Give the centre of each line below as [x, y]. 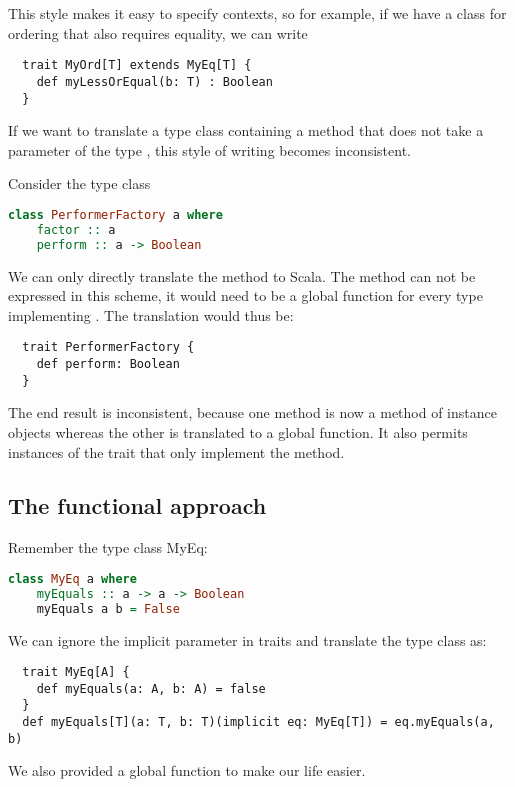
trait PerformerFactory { [108, 347]
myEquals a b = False [108, 608]
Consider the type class [79, 183]
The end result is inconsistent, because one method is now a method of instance [252, 412]
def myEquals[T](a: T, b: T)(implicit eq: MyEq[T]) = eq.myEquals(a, [258, 722]
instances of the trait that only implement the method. [176, 451]
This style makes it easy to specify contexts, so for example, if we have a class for [257, 13]
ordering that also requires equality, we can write [158, 32]
